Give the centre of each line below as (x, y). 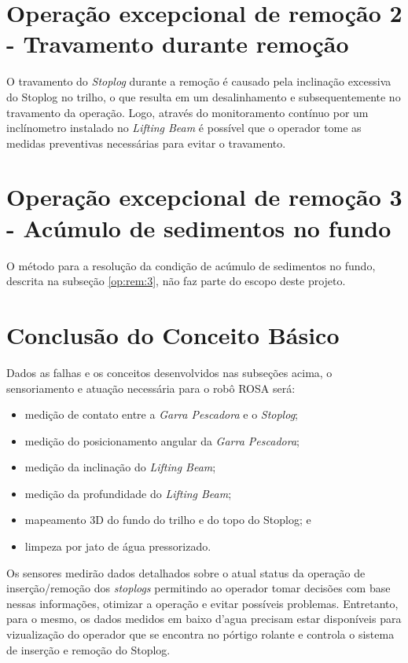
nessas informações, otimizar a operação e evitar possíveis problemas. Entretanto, (202, 603)
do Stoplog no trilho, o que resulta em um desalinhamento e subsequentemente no (204, 96)
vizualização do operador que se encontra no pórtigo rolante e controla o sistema (200, 634)
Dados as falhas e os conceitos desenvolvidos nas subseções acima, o (169, 372)
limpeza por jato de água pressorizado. (118, 546)
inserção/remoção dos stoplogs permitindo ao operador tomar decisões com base (198, 588)
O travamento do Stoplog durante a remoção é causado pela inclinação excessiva (199, 81)
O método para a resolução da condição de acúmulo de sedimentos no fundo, (191, 265)
